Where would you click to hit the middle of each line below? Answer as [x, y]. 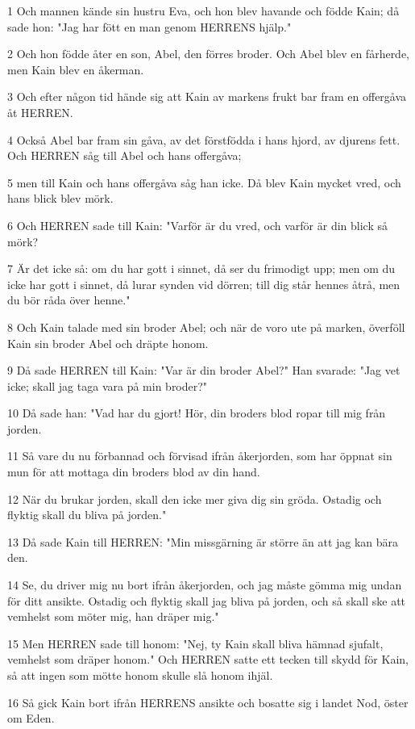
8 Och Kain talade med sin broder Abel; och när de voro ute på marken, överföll [206, 327]
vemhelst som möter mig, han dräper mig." [113, 616]
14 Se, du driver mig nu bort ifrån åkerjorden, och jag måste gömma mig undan [205, 585]
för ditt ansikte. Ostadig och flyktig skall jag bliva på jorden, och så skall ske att [207, 600]
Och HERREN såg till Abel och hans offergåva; [124, 155]
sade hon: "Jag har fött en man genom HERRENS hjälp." [149, 26]
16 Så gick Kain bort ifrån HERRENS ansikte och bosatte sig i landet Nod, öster [208, 702]
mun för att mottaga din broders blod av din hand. [134, 472]
